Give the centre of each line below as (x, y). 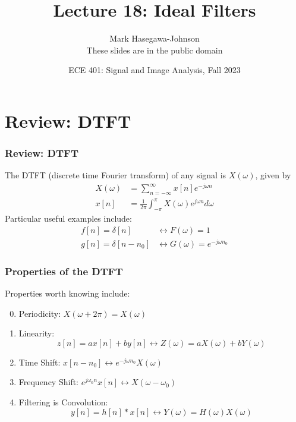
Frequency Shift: (49, 382)
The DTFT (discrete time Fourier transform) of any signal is (116, 175)
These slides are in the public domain (155, 50)
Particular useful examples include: (68, 218)
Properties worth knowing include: (67, 293)
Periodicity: (40, 313)
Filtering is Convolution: (63, 402)
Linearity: (37, 333)
